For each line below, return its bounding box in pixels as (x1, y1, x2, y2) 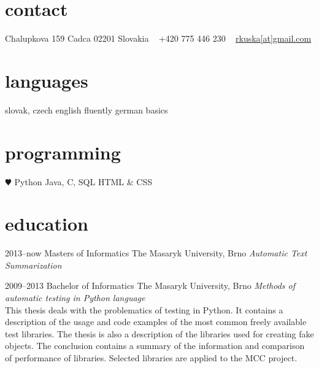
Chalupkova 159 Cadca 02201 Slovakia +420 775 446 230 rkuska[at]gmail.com (5, 32, 312, 45)
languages (5, 67, 88, 93)
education (5, 211, 88, 236)
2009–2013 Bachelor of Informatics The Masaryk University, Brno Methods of (5, 279, 296, 292)
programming (5, 139, 121, 164)
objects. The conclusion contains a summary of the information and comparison (5, 339, 305, 352)
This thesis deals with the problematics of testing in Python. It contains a (5, 303, 283, 316)
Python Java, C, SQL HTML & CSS (14, 175, 152, 188)
